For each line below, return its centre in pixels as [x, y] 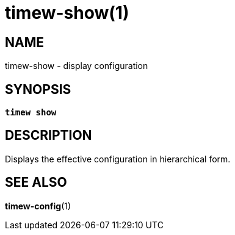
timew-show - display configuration [77, 66]
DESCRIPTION [49, 136]
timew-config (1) [38, 206]
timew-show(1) [67, 13]
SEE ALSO [36, 183]
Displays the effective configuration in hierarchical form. [118, 159]
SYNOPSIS [38, 89]
